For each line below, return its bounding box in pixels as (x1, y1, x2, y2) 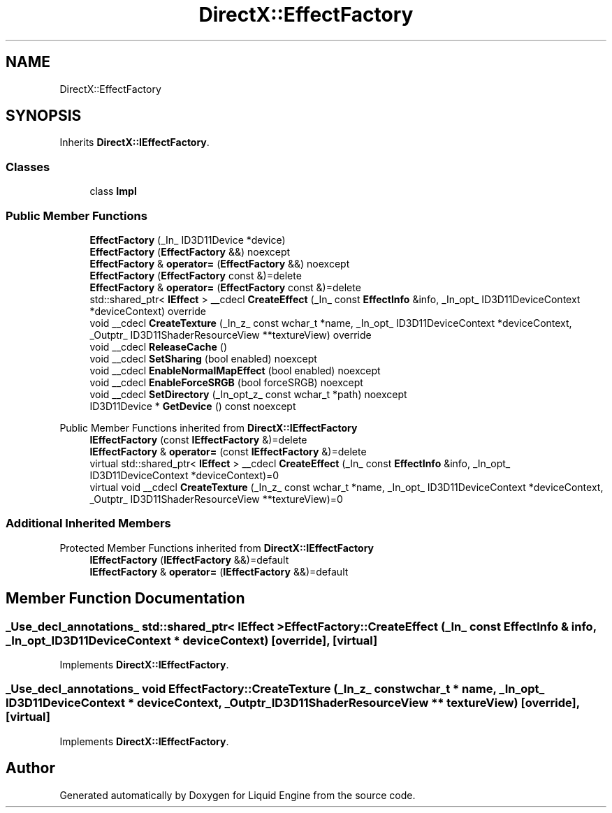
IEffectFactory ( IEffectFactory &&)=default (89, 553, 289, 566)
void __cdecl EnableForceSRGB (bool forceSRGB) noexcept (89, 376, 363, 388)
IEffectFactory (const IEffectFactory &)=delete (89, 433, 307, 446)
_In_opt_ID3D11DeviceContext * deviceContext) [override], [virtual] (6, 633, 378, 647)
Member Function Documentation (6, 589, 245, 608)
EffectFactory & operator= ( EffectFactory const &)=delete (89, 281, 361, 293)
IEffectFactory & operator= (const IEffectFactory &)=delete (89, 445, 367, 457)
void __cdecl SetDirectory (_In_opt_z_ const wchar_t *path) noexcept (89, 388, 407, 400)
